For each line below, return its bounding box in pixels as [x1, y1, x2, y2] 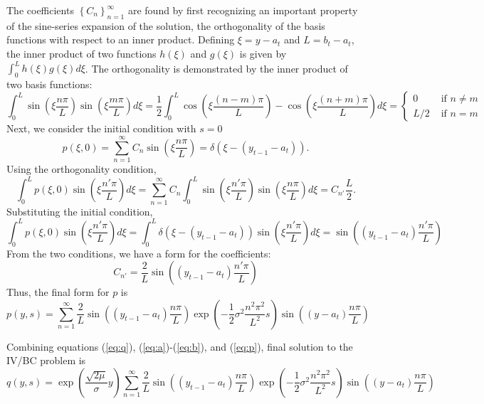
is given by [239, 46, 287, 60]
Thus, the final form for [6, 285, 110, 299]
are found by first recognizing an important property [127, 3, 358, 17]
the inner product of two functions [6, 46, 157, 60]
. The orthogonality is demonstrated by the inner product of [85, 60, 348, 75]
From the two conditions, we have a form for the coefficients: [6, 245, 271, 260]
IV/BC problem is [6, 353, 86, 368]
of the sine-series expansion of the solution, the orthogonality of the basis [6, 18, 325, 33]
